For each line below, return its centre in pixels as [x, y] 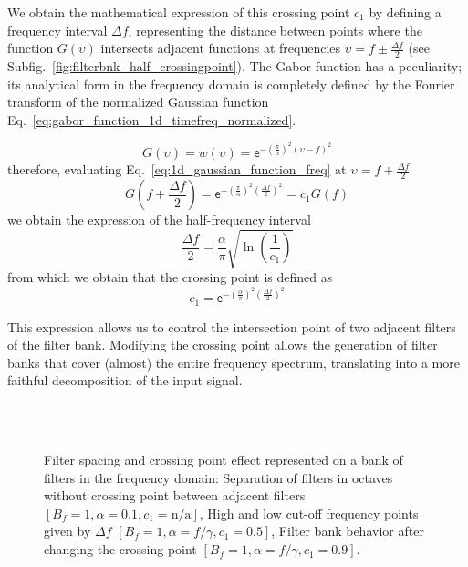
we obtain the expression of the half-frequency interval [159, 220]
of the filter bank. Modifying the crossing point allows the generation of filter [223, 345]
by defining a [405, 12]
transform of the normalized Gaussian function [138, 102]
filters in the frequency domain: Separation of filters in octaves [218, 477]
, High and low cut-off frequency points [309, 513]
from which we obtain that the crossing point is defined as [170, 277]
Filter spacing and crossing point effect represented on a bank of [224, 460]
